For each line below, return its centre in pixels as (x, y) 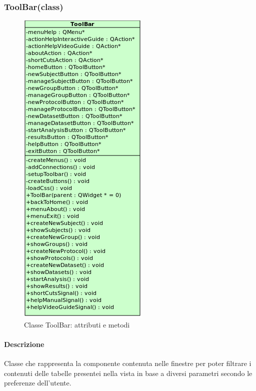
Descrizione (24, 344)
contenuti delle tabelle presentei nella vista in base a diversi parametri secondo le (128, 373)
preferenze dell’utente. (38, 383)
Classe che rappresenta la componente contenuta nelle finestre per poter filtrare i (128, 363)
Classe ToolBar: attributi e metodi (77, 324)
